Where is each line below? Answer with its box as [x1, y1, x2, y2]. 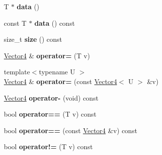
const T [4, 17, 27, 28]
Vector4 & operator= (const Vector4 [4, 76, 117, 86]
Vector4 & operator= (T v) [4, 50, 90, 60]
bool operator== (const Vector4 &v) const [4, 125, 137, 135]
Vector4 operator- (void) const [4, 92, 98, 103]
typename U [39, 67, 75, 77]
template [4, 67, 30, 77]
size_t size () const [4, 34, 62, 44]
